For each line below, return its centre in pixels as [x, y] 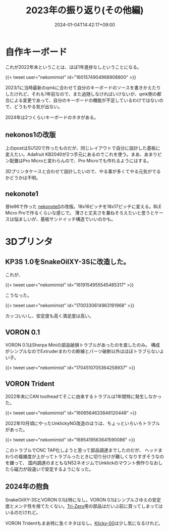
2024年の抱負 [27, 487]
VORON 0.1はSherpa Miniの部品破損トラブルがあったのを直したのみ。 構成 [83, 345]
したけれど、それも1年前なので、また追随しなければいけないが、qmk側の [81, 94]
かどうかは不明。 [23, 178]
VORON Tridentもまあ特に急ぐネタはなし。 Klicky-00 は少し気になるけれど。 [84, 523]
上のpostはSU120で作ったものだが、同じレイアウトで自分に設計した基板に [83, 148]
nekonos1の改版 [31, 135]
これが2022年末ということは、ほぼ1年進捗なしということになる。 [74, 67]
